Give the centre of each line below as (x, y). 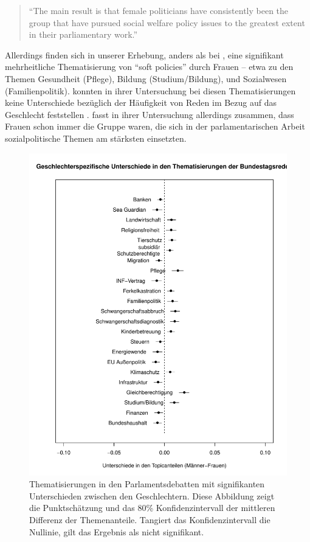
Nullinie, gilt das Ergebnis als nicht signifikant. (117, 531)
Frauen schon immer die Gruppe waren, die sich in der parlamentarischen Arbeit (155, 126)
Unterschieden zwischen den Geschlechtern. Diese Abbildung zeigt (152, 495)
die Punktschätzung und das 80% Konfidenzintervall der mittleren (152, 508)
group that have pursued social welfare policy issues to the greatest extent (167, 22)
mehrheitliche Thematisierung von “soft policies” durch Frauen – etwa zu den (149, 67)
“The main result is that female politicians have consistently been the (159, 10)
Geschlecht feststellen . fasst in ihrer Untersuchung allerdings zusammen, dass (150, 114)
